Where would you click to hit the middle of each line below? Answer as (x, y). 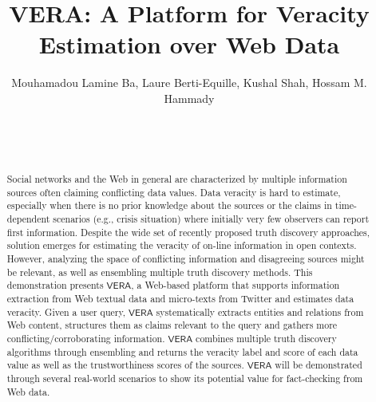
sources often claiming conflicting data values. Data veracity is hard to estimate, (174, 192)
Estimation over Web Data (189, 44)
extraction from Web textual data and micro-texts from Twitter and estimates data (180, 298)
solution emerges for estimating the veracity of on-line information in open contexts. (182, 245)
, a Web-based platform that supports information (235, 285)
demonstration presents (55, 285)
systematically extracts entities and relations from (260, 311)
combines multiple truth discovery (266, 338)
